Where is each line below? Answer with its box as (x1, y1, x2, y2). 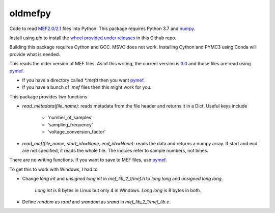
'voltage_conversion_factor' (47, 129, 106, 135)
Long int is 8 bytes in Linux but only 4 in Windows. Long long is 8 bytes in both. (35, 187, 201, 193)
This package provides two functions (9, 93, 88, 99)
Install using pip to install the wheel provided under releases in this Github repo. (9, 35, 177, 41)
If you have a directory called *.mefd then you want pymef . (22, 77, 145, 83)
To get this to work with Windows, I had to (9, 166, 98, 172)
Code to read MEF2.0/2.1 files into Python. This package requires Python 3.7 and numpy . (9, 25, 196, 32)
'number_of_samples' (47, 115, 93, 121)
